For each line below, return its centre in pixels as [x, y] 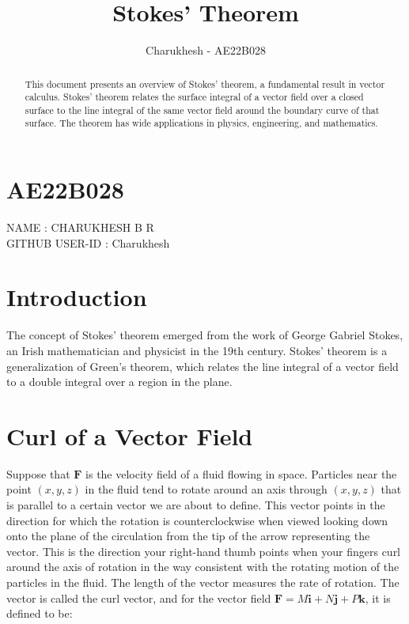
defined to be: [40, 613]
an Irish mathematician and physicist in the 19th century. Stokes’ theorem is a [197, 350]
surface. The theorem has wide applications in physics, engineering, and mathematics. [201, 123]
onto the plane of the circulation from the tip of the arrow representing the [188, 536]
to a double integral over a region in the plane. [119, 382]
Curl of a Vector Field [130, 435]
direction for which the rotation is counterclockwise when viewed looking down [197, 520]
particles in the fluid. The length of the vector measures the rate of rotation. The [203, 582]
